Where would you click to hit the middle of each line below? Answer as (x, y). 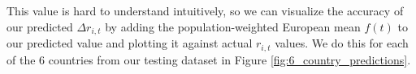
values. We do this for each (342, 43)
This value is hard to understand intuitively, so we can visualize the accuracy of (205, 10)
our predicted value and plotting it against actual (130, 43)
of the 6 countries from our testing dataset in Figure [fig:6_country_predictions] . (209, 59)
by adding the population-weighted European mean (233, 26)
